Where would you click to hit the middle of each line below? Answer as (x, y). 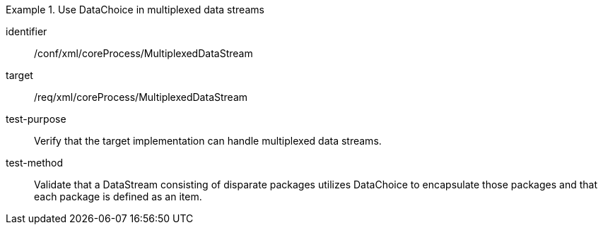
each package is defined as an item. (118, 196)
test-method (34, 163)
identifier (27, 31)
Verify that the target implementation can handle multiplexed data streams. (208, 141)
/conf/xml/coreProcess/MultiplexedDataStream (144, 53)
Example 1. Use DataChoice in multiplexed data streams (135, 10)
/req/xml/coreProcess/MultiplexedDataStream (141, 97)
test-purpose (36, 119)
